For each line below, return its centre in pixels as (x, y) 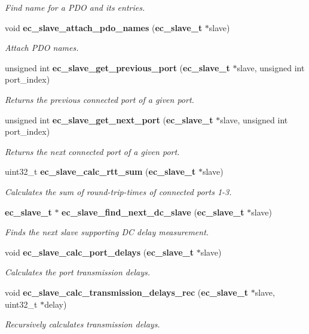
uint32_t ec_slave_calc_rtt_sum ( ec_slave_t (100, 171)
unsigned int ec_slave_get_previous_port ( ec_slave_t (117, 67)
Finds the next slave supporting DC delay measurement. (107, 232)
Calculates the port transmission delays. (77, 272)
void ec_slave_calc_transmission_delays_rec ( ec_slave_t (127, 292)
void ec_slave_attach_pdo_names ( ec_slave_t (104, 27)
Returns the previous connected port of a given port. (100, 99)
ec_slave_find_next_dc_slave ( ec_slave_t (153, 212)
